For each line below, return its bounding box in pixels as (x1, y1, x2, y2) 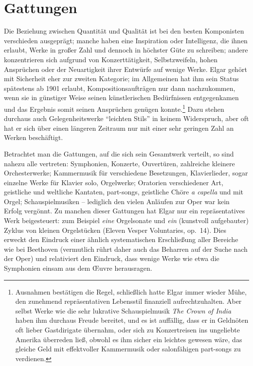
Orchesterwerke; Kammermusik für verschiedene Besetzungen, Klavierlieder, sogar (4, 168, 248, 178)
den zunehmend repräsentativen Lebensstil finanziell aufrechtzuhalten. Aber (15, 296, 242, 306)
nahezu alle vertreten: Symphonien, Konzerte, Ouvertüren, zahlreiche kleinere (4, 158, 235, 168)
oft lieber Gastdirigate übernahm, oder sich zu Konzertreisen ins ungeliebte (15, 325, 240, 334)
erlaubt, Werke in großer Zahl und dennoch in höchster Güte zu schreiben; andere (4, 45, 248, 55)
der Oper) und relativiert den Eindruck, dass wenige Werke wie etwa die (4, 253, 219, 263)
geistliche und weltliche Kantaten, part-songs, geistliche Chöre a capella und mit (4, 187, 243, 197)
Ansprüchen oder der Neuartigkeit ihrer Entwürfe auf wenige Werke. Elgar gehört (4, 64, 247, 74)
